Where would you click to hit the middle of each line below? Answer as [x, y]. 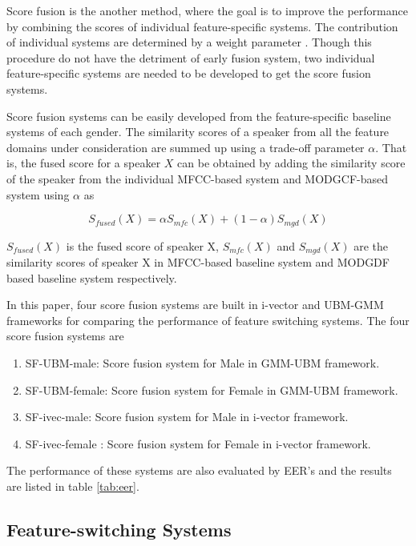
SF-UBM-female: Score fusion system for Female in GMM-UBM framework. [212, 389]
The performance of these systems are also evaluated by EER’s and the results [199, 470]
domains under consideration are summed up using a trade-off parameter [186, 147]
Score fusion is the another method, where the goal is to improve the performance [207, 10]
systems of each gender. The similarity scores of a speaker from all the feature [198, 132]
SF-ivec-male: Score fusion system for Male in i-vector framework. [187, 417]
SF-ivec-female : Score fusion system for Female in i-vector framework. [198, 443]
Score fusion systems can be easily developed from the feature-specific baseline [199, 116]
